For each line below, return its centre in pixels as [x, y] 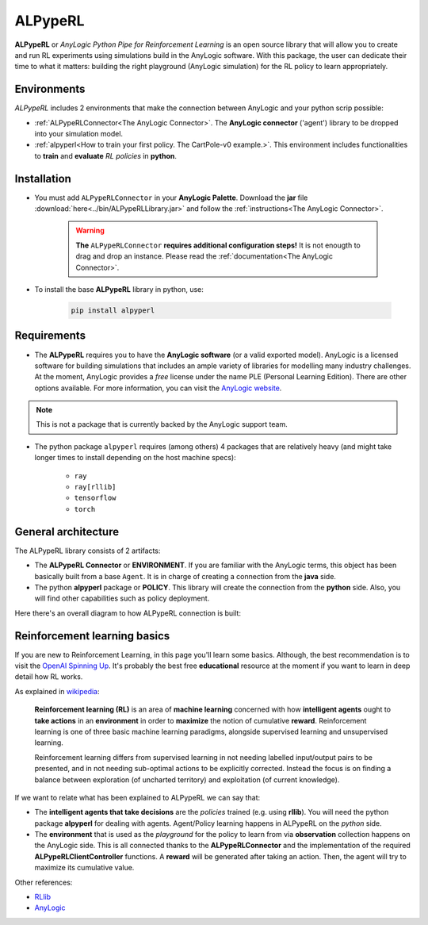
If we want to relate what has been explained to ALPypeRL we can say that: [138, 797]
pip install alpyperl [113, 311]
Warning [90, 231]
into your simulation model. [78, 134]
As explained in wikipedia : [57, 691]
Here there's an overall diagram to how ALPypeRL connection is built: [128, 613]
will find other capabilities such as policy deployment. [122, 598]
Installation [43, 178]
